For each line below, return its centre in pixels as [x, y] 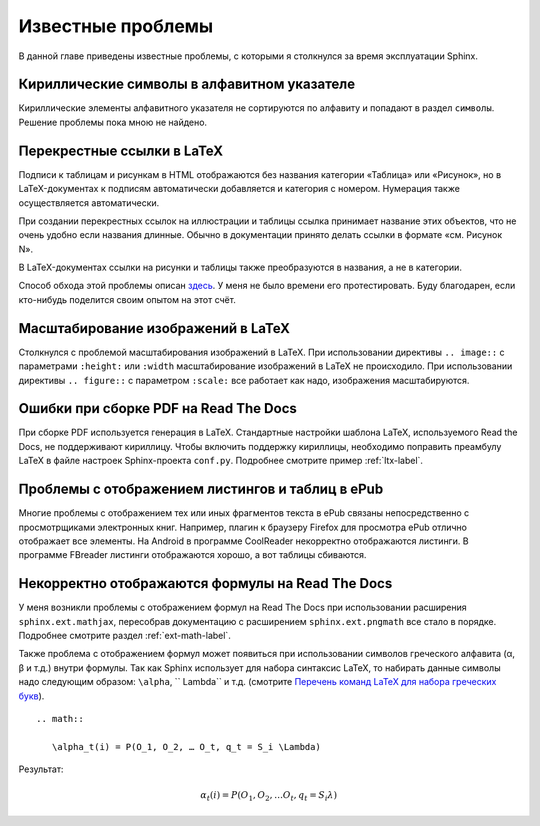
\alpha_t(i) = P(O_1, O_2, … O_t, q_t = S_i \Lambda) [186, 746]
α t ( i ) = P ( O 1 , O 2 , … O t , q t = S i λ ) [269, 797]
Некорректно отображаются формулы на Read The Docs [205, 583]
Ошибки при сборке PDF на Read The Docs [157, 408]
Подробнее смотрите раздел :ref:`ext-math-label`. [125, 636]
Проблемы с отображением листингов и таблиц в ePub [201, 489]
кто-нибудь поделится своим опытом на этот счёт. [127, 299]
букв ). [31, 696]
